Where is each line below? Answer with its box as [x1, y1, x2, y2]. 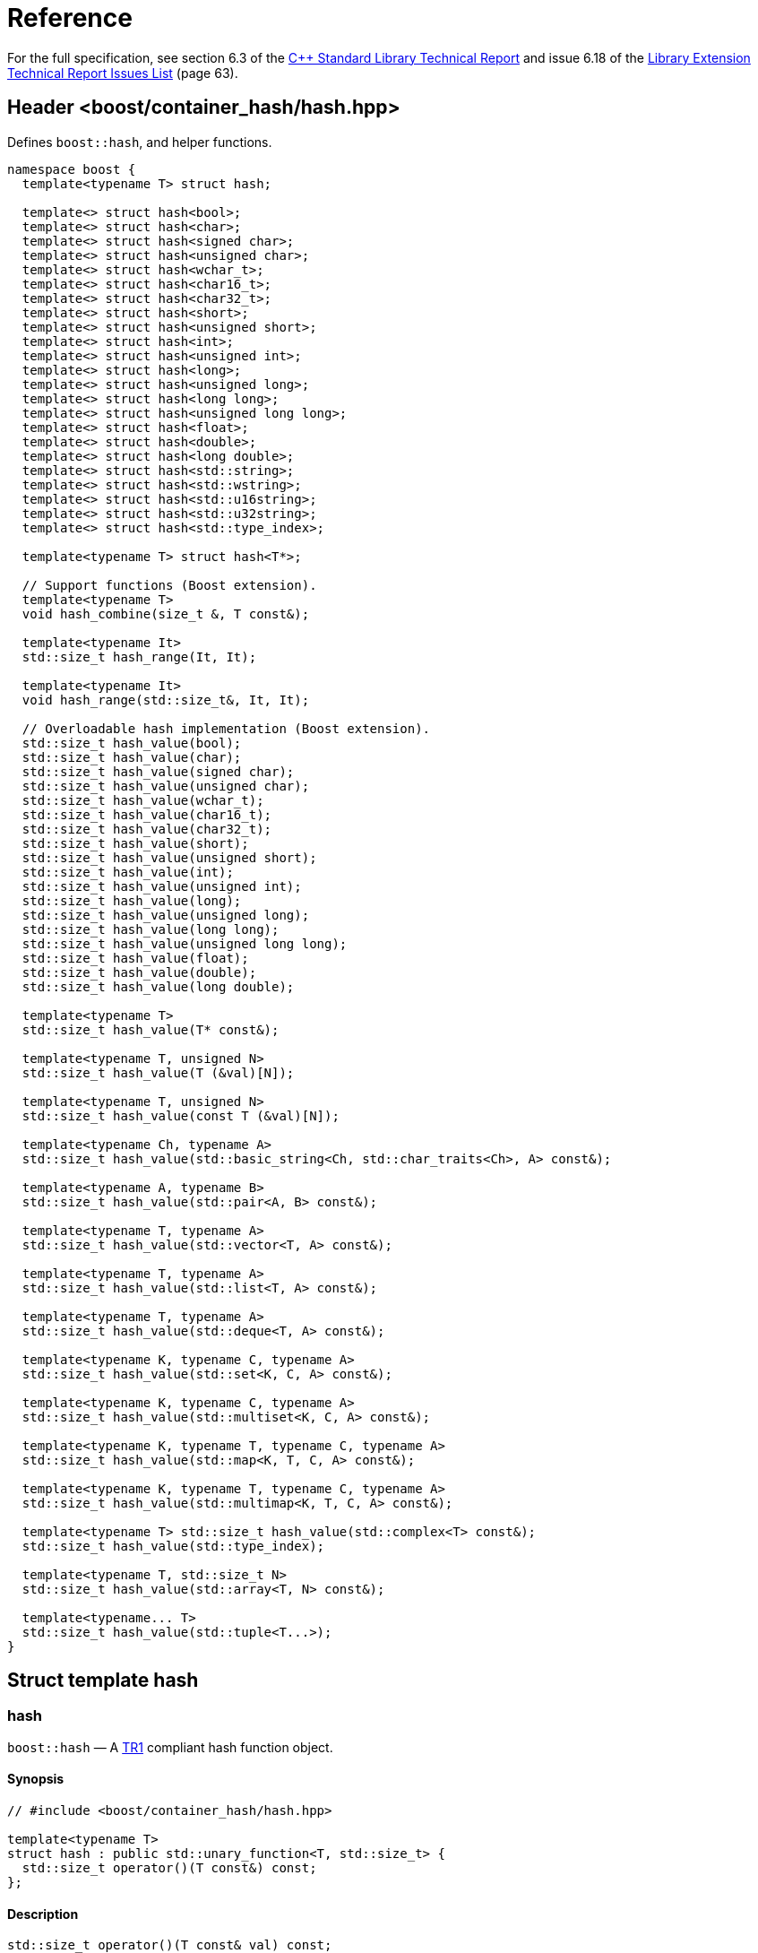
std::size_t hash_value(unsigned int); [22, 878, 302, 894]
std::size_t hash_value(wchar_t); [22, 792, 264, 808]
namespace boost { [7, 161, 136, 177]
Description [7, 1905, 79, 1922]
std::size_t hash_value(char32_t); [22, 821, 272, 836]
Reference [7, 3, 133, 33]
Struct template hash [7, 1669, 199, 1692]
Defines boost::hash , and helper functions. [7, 134, 272, 150]
